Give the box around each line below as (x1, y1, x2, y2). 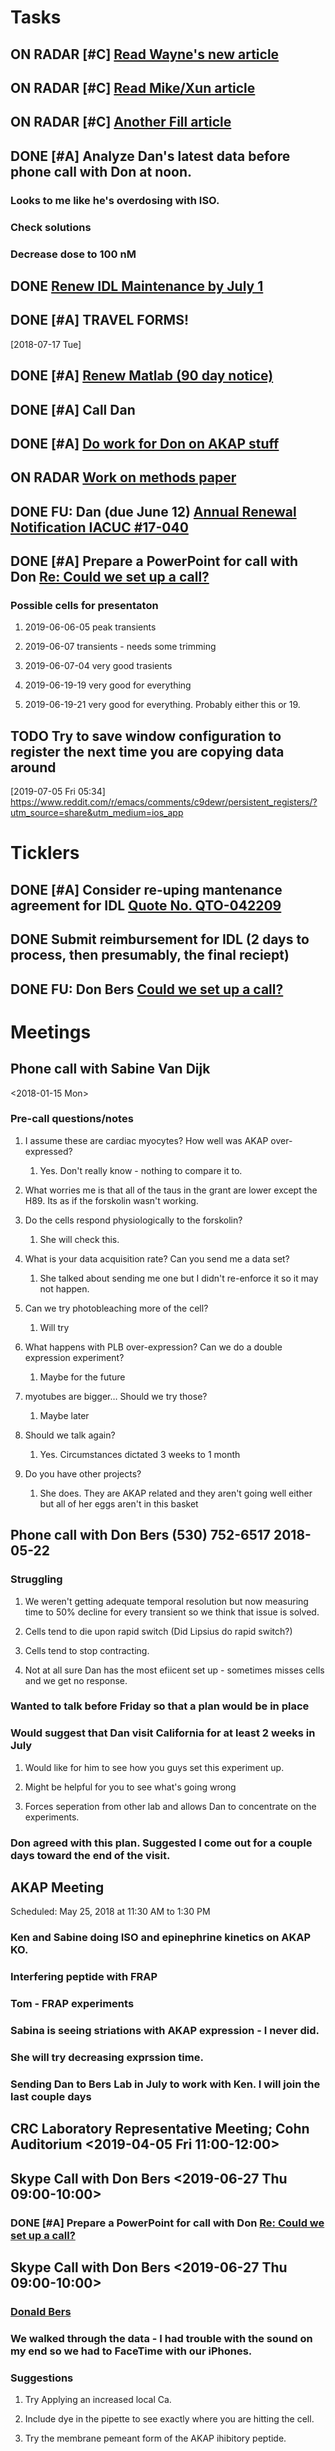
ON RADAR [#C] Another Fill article (10, 114, 232, 131)
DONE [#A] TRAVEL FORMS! (10, 312, 190, 329)
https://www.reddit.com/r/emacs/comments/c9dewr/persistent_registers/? (10, 796, 318, 808)
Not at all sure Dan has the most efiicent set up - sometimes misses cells (24, 1664, 325, 1676)
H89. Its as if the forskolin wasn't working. (24, 1194, 199, 1206)
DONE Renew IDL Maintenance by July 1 (10, 277, 264, 295)
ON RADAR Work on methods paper (10, 469, 237, 486)
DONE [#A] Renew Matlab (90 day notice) (10, 367, 274, 385)
